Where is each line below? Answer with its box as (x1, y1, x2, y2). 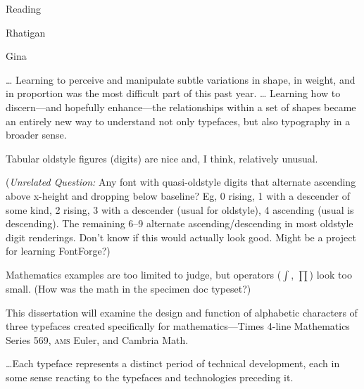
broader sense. (6, 127, 67, 142)
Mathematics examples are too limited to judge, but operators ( (6, 267, 282, 281)
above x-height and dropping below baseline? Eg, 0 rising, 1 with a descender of (6, 188, 351, 203)
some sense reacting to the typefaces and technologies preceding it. (6, 369, 294, 384)
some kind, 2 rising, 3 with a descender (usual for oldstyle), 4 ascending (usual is (6, 202, 354, 217)
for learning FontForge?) (6, 243, 111, 258)
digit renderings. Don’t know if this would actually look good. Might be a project (6, 229, 356, 244)
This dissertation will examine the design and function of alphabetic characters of (6, 305, 358, 319)
